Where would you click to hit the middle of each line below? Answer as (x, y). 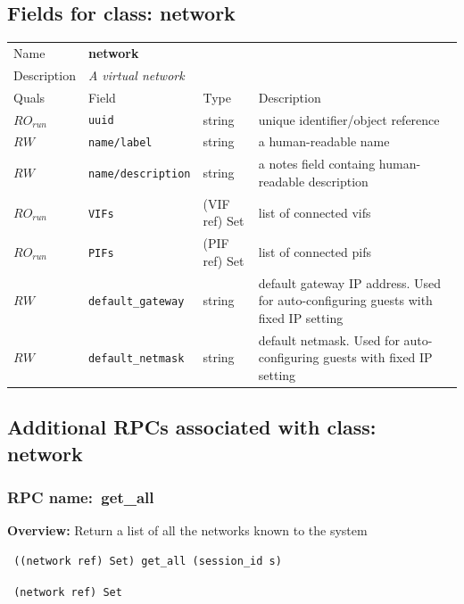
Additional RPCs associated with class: (192, 427)
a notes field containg (317, 164)
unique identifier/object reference (349, 119)
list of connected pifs (315, 251)
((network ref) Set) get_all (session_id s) (148, 561)
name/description (139, 174)
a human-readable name (324, 141)
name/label (120, 143)
